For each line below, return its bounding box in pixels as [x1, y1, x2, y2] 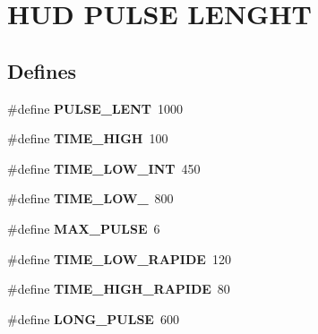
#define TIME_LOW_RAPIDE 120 [7, 249, 231, 268]
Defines [7, 56, 77, 84]
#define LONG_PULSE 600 [7, 309, 179, 328]
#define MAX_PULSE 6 [7, 218, 160, 237]
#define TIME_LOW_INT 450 [7, 158, 201, 177]
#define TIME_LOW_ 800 [7, 189, 174, 208]
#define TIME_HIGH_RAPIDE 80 [7, 279, 230, 298]
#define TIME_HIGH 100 [7, 129, 168, 148]
